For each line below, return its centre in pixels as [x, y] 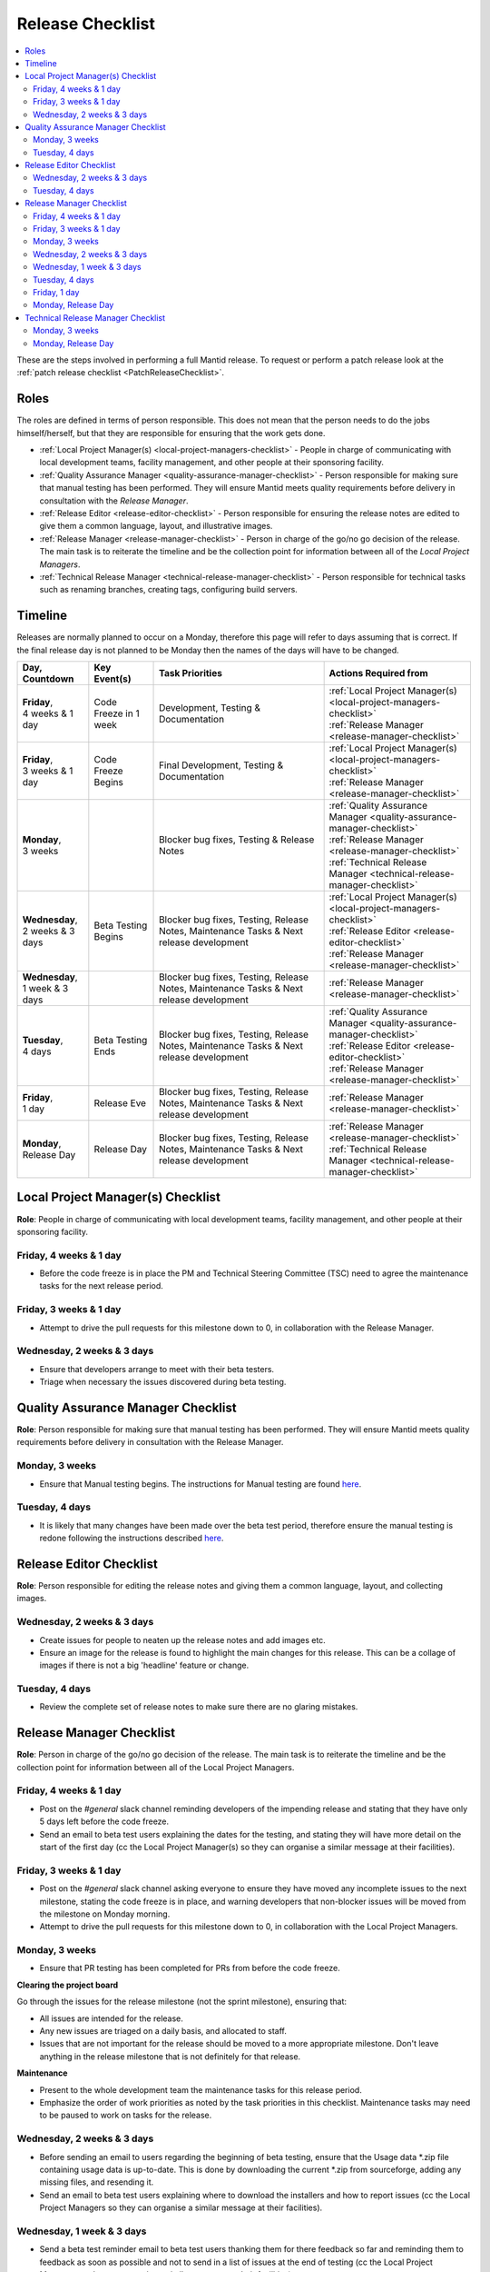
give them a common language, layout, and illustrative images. [156, 526]
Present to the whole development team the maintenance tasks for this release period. [201, 2089]
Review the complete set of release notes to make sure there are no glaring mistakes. [199, 1707]
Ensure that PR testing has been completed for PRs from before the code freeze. [190, 1968]
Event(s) [113, 679]
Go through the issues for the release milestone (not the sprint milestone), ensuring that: [182, 2002]
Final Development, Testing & [221, 765]
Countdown [48, 679]
